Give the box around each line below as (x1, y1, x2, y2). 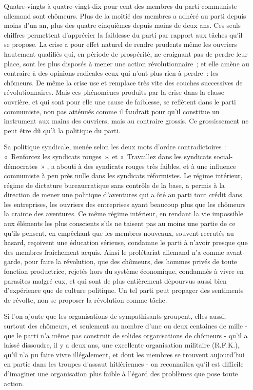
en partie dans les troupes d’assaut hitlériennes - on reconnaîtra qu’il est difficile (4, 359, 244, 369)
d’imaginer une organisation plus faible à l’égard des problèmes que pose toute (4, 368, 238, 378)
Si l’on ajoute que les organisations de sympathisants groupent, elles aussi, (4, 311, 226, 321)
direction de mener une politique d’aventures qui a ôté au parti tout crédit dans (4, 189, 242, 200)
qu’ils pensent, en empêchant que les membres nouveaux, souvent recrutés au (4, 227, 234, 238)
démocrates (4, 161, 38, 171)
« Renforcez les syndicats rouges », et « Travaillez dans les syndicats (4, 151, 212, 161)
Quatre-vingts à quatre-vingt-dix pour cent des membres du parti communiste (4, 1, 237, 11)
